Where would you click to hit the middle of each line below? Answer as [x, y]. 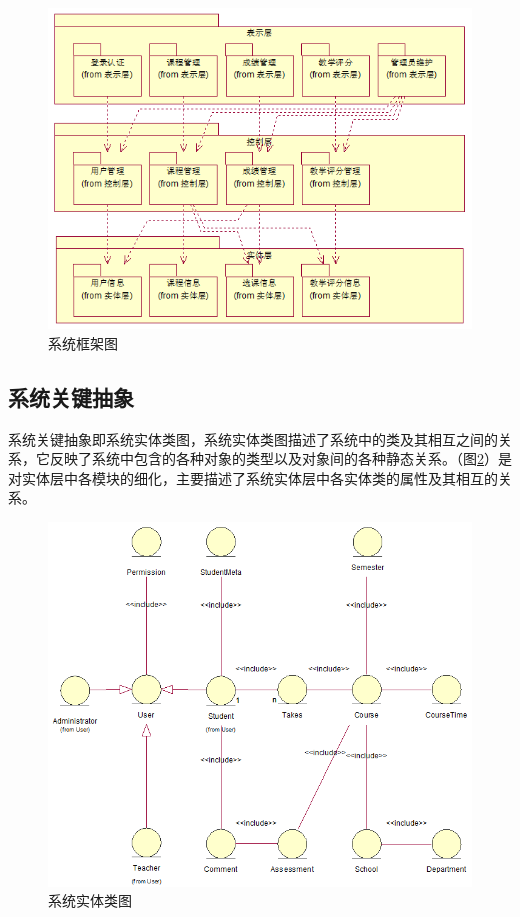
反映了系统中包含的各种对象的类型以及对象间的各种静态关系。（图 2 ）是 [280, 458]
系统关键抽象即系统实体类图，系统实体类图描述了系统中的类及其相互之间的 [253, 438]
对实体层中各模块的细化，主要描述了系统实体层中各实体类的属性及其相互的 [253, 477]
